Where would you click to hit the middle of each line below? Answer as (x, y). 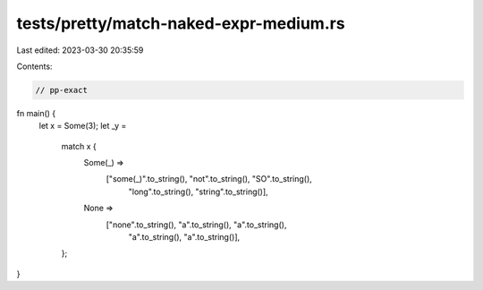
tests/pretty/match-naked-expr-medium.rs (181, 23)
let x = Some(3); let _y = (83, 126)
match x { (79, 146)
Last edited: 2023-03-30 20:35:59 (80, 50)
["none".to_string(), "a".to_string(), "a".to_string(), (196, 225)
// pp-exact (62, 90)
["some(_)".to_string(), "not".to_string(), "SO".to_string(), (209, 179)
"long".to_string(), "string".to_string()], (198, 192)
